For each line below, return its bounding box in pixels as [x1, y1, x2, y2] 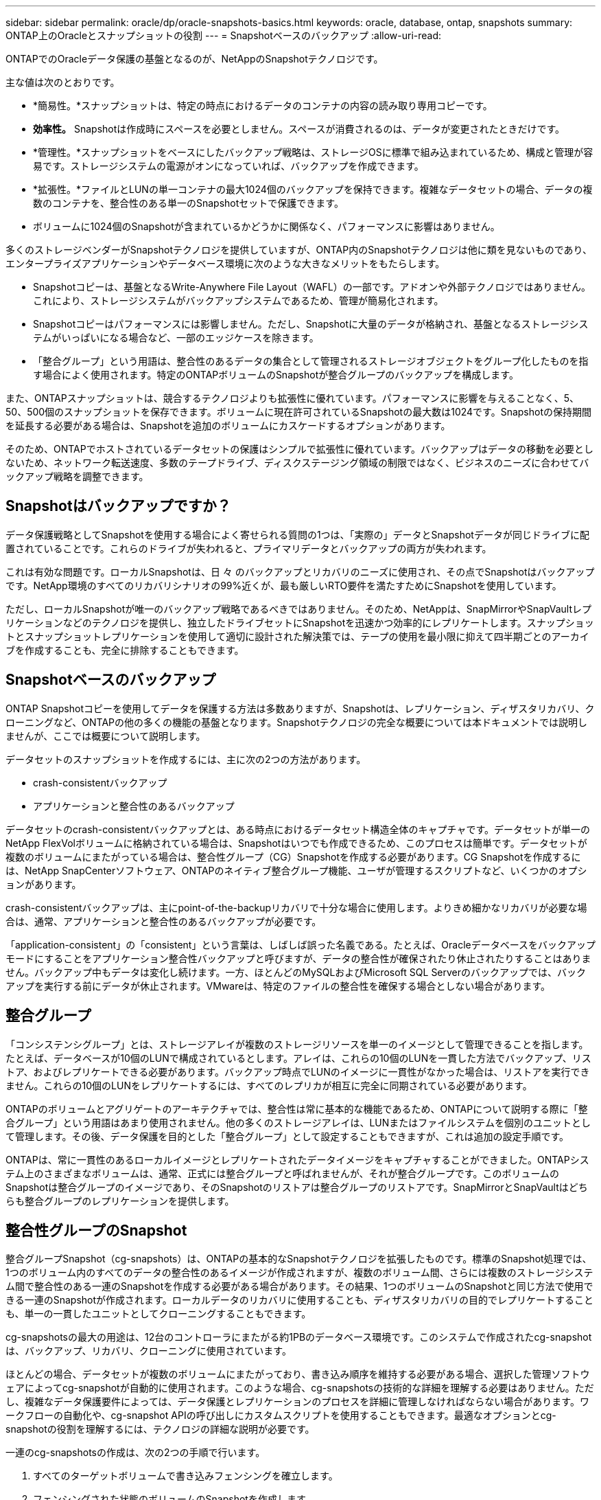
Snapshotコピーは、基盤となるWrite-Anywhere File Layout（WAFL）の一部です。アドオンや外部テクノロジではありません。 [33, 281, 591, 293]
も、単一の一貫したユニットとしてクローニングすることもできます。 [5, 1308, 311, 1320]
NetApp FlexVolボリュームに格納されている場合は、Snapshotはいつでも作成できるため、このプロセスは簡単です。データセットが [5, 837, 587, 849]
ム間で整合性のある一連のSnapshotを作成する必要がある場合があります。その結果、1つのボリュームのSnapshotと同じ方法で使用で [5, 1280, 593, 1293]
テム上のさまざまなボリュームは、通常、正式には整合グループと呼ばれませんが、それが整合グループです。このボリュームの [5, 1167, 559, 1179]
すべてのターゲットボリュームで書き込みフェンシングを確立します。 [33, 1470, 338, 1482]
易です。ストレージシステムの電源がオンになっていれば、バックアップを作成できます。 [33, 160, 424, 172]
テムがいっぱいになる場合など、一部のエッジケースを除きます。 [33, 332, 319, 343]
